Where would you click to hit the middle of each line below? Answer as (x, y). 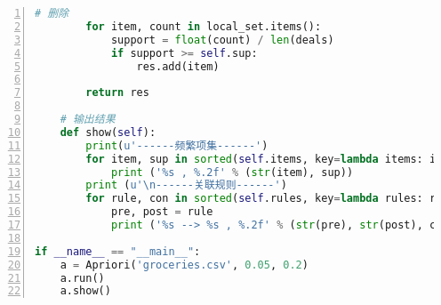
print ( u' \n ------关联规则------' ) (186, 185)
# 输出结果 (88, 119)
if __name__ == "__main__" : (118, 251)
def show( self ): (108, 132)
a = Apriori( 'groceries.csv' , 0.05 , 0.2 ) (184, 265)
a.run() (82, 278)
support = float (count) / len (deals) (222, 40)
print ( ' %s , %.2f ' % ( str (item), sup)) (232, 172)
